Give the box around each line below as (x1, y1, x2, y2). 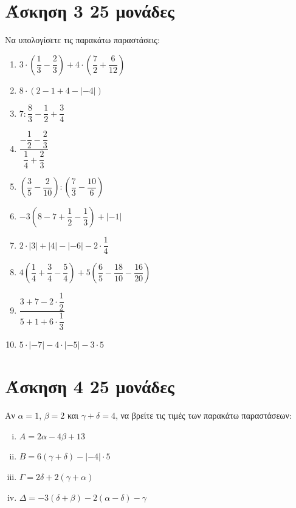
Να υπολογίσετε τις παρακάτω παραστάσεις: (5, 33, 160, 46)
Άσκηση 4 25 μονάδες (5, 374, 174, 399)
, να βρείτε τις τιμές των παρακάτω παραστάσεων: (115, 409, 292, 422)
